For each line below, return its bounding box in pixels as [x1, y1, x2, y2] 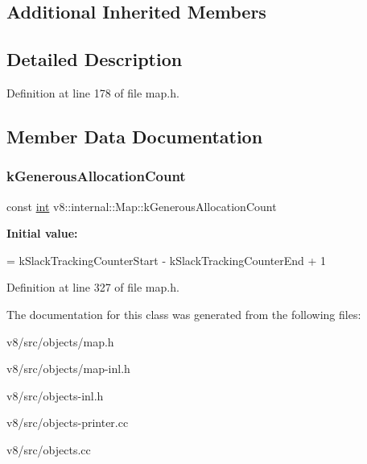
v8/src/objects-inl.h [6, 387, 104, 404]
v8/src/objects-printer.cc [6, 414, 129, 431]
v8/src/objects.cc [6, 441, 91, 458]
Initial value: [6, 225, 78, 242]
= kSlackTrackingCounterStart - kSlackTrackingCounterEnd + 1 [6, 251, 327, 268]
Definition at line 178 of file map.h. [6, 84, 179, 101]
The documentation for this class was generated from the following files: [6, 305, 361, 322]
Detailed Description [6, 47, 183, 72]
